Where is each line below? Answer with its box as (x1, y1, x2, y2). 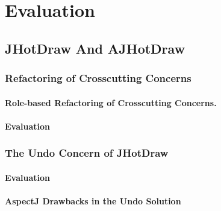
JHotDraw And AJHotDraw (5, 39, 185, 57)
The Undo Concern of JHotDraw (5, 145, 169, 160)
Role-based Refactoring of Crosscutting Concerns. (5, 96, 217, 109)
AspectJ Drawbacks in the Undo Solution (5, 195, 181, 207)
